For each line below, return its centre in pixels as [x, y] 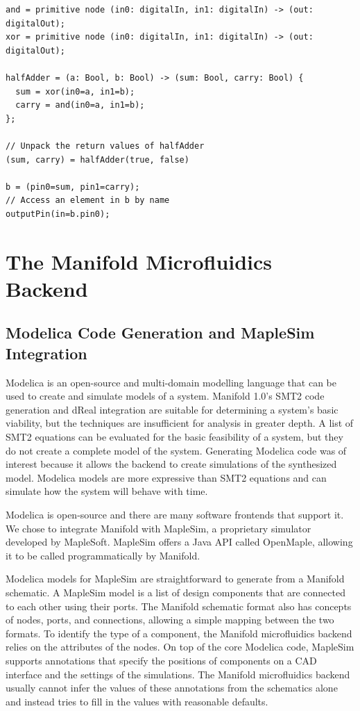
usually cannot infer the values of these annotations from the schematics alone [172, 688]
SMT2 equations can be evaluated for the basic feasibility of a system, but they [174, 437]
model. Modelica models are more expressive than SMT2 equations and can [166, 477]
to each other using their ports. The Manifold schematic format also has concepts [179, 606]
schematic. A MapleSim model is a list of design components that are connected [175, 592]
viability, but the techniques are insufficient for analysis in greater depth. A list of [180, 423]
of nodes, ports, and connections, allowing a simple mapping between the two [170, 620]
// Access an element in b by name [88, 201]
